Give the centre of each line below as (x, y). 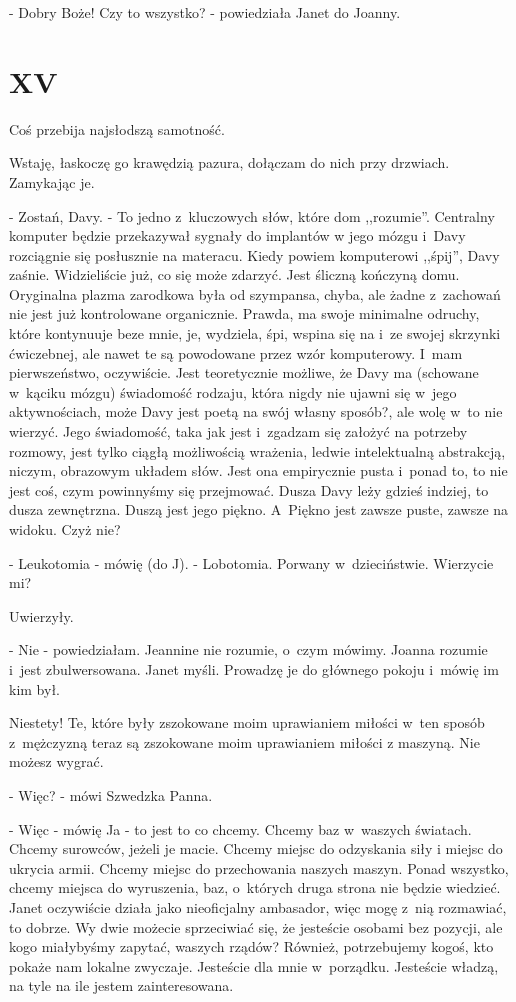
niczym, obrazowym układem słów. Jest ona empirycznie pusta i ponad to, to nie (258, 470)
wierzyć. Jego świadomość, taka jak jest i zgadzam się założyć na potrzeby (238, 431)
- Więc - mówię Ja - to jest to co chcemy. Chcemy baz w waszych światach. (240, 828)
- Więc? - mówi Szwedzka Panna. (111, 794)
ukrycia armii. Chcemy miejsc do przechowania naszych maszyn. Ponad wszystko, (259, 867)
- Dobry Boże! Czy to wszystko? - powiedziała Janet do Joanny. (205, 12)
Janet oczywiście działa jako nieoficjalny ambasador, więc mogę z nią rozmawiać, (258, 906)
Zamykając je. (52, 181)
